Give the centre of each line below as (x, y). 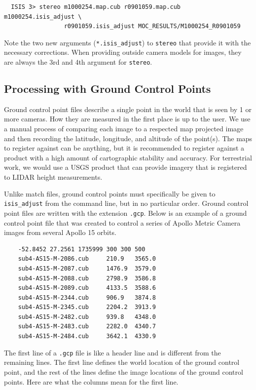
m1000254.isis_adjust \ (43, 17)
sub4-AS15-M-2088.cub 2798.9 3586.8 (87, 278)
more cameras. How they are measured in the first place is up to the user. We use (127, 119)
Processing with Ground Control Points (108, 89)
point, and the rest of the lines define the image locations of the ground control (124, 371)
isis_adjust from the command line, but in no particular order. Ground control (126, 203)
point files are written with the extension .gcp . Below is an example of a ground (126, 213)
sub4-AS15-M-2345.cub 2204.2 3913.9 (87, 307)
